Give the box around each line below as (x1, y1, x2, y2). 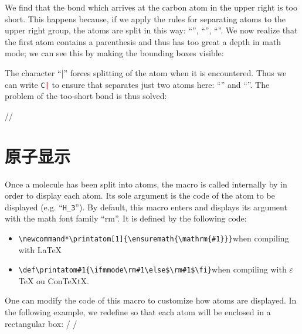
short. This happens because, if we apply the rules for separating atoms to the (5, 12, 286, 25)
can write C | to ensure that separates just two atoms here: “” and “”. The (5, 78, 270, 90)
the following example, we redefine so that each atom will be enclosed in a (5, 306, 271, 318)
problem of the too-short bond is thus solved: (5, 90, 167, 102)
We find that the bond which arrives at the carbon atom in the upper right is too (5, 1, 297, 13)
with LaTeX (18, 243, 62, 255)
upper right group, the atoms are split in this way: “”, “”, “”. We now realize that (5, 24, 298, 36)
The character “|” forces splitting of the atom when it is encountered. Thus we (5, 66, 287, 79)
